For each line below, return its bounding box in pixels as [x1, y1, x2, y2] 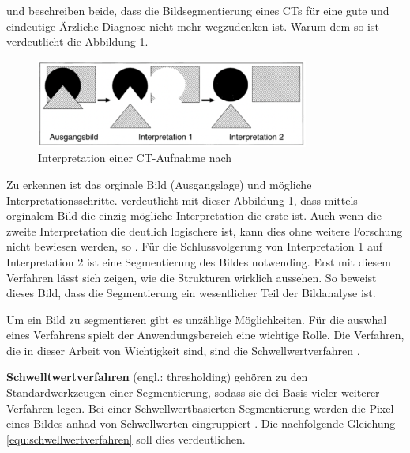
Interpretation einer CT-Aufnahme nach [38, 149, 232, 166]
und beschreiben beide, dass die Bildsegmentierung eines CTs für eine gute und [6, 2, 389, 18]
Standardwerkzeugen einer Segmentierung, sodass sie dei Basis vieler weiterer [6, 384, 380, 401]
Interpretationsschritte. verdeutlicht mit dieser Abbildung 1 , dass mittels [6, 191, 358, 208]
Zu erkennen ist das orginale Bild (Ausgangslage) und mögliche [6, 176, 312, 192]
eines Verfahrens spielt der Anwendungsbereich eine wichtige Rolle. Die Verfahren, [6, 327, 404, 343]
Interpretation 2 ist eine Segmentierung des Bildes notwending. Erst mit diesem [6, 253, 392, 270]
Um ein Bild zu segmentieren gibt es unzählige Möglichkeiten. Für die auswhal [6, 311, 387, 327]
